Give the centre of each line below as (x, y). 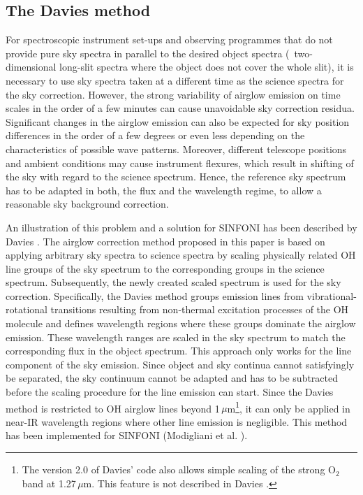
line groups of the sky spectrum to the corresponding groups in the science (165, 268)
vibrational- (332, 295)
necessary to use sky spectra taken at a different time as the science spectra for (175, 80)
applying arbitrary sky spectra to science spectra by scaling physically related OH (181, 255)
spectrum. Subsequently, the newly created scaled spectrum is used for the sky (173, 282)
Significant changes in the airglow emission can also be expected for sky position (178, 121)
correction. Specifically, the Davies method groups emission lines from (155, 295)
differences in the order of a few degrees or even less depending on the (155, 135)
